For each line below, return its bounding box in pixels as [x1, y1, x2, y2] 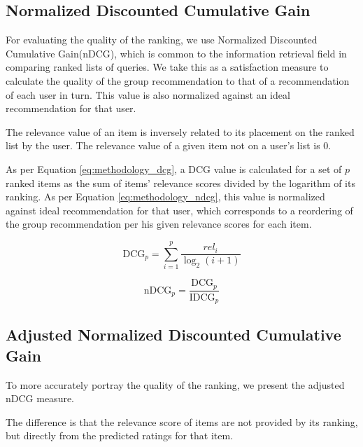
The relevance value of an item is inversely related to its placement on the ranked [6, 124, 355, 139]
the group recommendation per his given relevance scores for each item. [6, 216, 312, 231]
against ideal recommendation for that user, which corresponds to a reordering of [6, 202, 353, 217]
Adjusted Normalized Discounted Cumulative [6, 324, 341, 345]
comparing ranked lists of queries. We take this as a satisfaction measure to [6, 60, 329, 74]
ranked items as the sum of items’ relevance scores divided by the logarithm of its [6, 175, 355, 190]
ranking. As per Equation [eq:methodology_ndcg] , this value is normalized [6, 189, 325, 204]
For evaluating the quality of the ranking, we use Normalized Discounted [6, 32, 318, 47]
